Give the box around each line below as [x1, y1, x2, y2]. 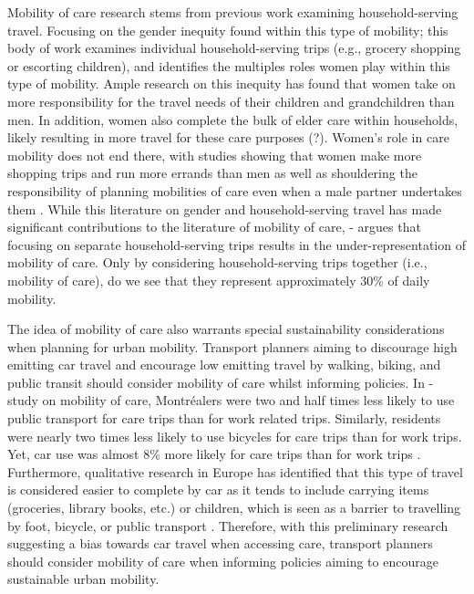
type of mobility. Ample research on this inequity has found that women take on [7, 74, 456, 93]
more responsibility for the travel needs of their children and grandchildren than [7, 91, 455, 110]
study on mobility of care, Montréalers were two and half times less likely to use [7, 391, 455, 410]
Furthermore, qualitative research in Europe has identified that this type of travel [7, 462, 463, 481]
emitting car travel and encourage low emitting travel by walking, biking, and [7, 355, 441, 374]
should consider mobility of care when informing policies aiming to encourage [7, 551, 438, 570]
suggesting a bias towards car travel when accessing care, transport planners [7, 534, 433, 553]
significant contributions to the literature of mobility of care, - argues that [7, 217, 421, 236]
